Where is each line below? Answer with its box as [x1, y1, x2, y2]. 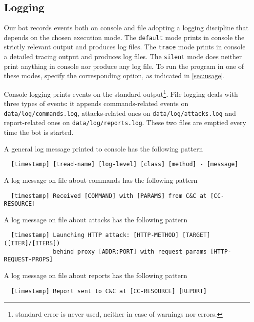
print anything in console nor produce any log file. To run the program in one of [4, 61, 244, 71]
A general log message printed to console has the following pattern [4, 143, 203, 153]
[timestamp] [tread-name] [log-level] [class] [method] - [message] [11, 161, 238, 168]
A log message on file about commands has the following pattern [4, 174, 198, 185]
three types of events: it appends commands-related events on [4, 98, 189, 108]
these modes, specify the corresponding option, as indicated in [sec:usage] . [4, 70, 225, 81]
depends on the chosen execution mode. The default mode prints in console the [4, 32, 245, 42]
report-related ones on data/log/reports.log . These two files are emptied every [4, 117, 246, 128]
